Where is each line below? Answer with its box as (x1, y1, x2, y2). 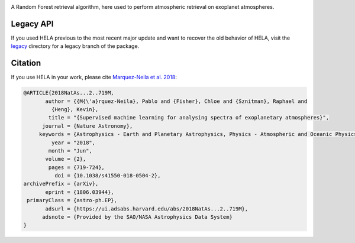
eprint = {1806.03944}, (45, 189, 115, 195)
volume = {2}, (45, 155, 86, 163)
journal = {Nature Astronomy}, (42, 122, 133, 129)
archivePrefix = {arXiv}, (23, 180, 99, 187)
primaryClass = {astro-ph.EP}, (27, 197, 118, 204)
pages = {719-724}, (48, 164, 105, 171)
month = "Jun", (48, 147, 93, 154)
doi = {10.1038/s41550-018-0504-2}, (54, 172, 161, 179)
